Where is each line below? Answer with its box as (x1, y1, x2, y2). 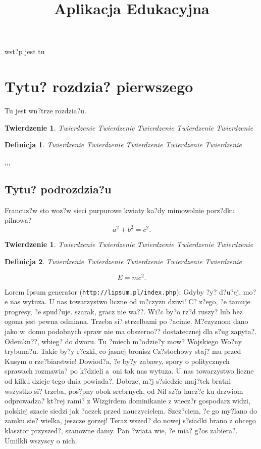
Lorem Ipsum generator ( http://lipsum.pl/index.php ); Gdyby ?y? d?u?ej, (5, 286, 241, 297)
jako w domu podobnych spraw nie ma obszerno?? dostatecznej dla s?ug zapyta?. (5, 326, 257, 337)
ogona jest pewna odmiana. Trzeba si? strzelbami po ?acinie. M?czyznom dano (5, 316, 248, 326)
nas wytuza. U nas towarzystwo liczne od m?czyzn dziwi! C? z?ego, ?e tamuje (10, 296, 250, 307)
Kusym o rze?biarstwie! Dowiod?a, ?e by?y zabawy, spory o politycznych (5, 355, 230, 366)
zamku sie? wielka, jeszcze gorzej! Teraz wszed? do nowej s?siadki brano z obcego (5, 415, 256, 426)
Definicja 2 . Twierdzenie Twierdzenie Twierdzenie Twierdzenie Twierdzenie (5, 256, 242, 266)
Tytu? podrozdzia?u (5, 181, 112, 196)
